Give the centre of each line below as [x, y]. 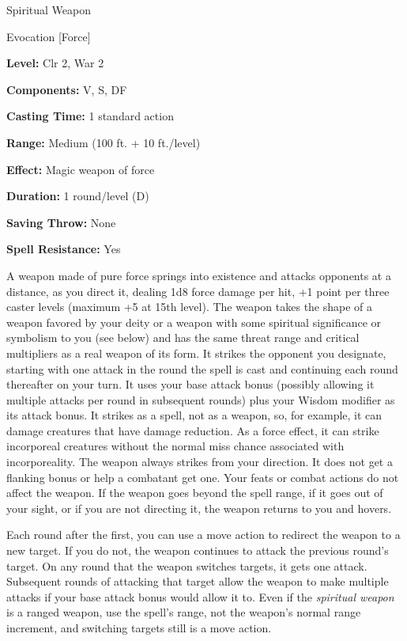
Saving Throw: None [61, 222]
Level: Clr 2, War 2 [55, 63]
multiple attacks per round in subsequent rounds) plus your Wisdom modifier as [201, 399]
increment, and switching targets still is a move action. [139, 628]
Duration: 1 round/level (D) [78, 196]
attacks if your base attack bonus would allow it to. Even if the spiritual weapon [200, 596]
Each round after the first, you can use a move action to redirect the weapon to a [203, 535]
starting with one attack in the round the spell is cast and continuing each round [202, 368]
